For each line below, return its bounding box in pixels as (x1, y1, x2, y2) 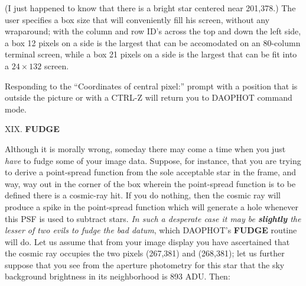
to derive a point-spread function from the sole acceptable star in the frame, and (5, 166, 297, 178)
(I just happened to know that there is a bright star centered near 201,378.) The (5, 2, 296, 14)
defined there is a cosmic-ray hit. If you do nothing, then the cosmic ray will (5, 189, 281, 201)
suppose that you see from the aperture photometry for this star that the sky (5, 258, 285, 271)
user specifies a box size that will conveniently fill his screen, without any (5, 13, 270, 25)
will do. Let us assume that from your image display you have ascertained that (5, 235, 290, 248)
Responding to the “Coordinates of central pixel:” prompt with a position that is (5, 79, 298, 92)
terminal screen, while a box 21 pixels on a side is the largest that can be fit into (5, 48, 297, 60)
